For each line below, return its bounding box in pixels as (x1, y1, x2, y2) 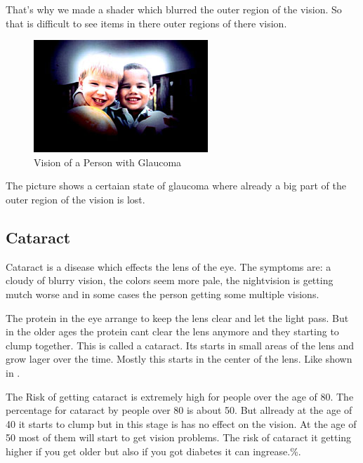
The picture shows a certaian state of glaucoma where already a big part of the (6, 178, 346, 193)
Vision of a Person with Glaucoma (34, 154, 182, 169)
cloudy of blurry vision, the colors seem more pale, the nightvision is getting (6, 273, 334, 288)
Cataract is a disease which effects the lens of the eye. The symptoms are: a (6, 259, 331, 274)
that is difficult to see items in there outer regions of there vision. (6, 15, 287, 30)
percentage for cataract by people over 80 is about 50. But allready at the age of (6, 403, 352, 417)
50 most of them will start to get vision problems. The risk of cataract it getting (6, 430, 352, 445)
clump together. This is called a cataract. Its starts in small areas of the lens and (6, 337, 355, 352)
